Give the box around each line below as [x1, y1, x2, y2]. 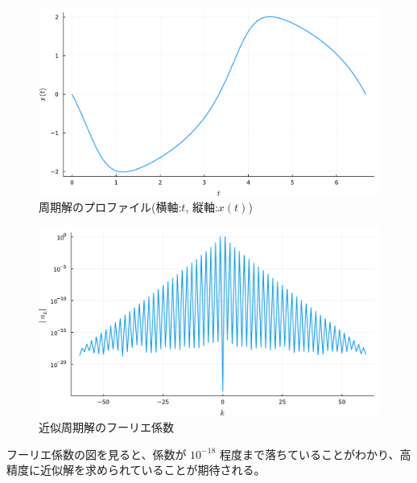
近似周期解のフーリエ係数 [39, 418, 174, 435]
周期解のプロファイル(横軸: [39, 199, 182, 215]
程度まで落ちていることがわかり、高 [219, 445, 411, 462]
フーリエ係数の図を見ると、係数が [6, 445, 187, 462]
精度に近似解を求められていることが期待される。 [6, 461, 266, 478]
